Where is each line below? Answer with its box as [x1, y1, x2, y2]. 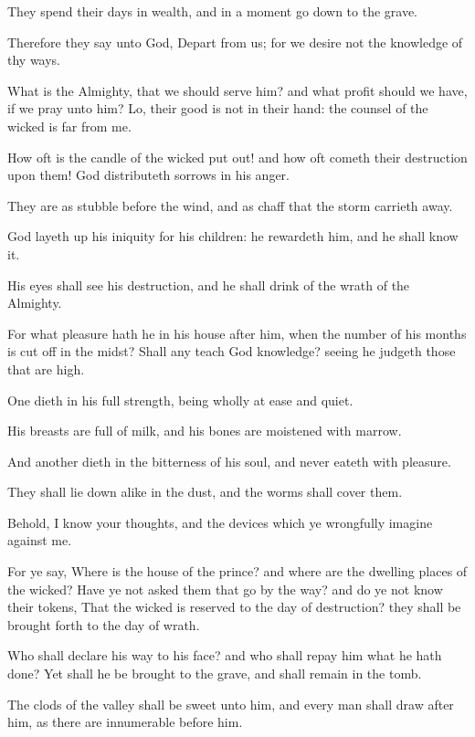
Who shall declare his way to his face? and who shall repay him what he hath [7, 646, 442, 665]
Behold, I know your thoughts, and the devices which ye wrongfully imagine [7, 512, 433, 532]
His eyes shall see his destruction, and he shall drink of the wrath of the [7, 275, 410, 294]
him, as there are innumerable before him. [7, 712, 243, 732]
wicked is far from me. [7, 116, 132, 135]
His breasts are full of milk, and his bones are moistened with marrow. [7, 421, 402, 440]
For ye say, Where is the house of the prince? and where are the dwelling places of [7, 562, 468, 581]
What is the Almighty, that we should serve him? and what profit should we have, [7, 80, 468, 100]
